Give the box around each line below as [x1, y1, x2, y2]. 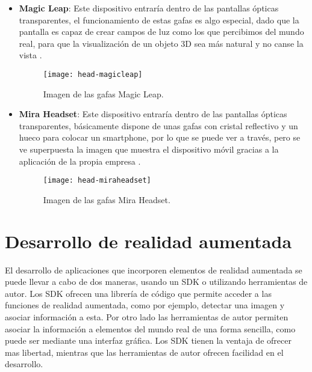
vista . [19, 49, 42, 61]
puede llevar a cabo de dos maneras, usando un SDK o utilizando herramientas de [5, 275, 308, 288]
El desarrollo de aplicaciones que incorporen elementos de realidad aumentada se [5, 263, 302, 276]
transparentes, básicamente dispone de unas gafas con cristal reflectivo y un [19, 119, 298, 132]
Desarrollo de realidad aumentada [5, 228, 292, 253]
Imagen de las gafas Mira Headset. [43, 193, 170, 206]
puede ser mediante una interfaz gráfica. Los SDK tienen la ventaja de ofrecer [5, 334, 292, 347]
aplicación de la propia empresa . [19, 154, 141, 167]
